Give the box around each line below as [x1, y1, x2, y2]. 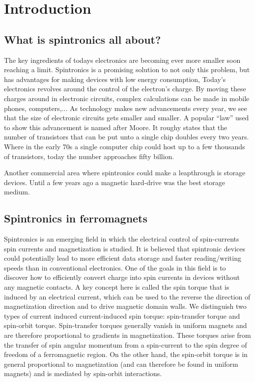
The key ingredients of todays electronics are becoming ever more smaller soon [4, 55, 241, 65]
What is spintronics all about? [4, 31, 161, 47]
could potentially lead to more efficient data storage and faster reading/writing [4, 253, 241, 263]
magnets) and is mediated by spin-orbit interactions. [4, 368, 162, 379]
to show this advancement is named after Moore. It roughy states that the [4, 122, 227, 132]
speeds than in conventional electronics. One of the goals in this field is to [4, 262, 226, 273]
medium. [4, 187, 30, 197]
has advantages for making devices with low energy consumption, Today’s [4, 74, 226, 84]
